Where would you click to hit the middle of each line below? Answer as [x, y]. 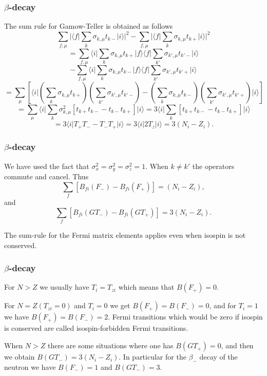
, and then [237, 345]
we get [120, 305]
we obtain [20, 357]
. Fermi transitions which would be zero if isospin [185, 317]
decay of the [218, 357]
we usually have [64, 287]
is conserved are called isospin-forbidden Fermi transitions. [96, 328]
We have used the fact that [47, 166]
